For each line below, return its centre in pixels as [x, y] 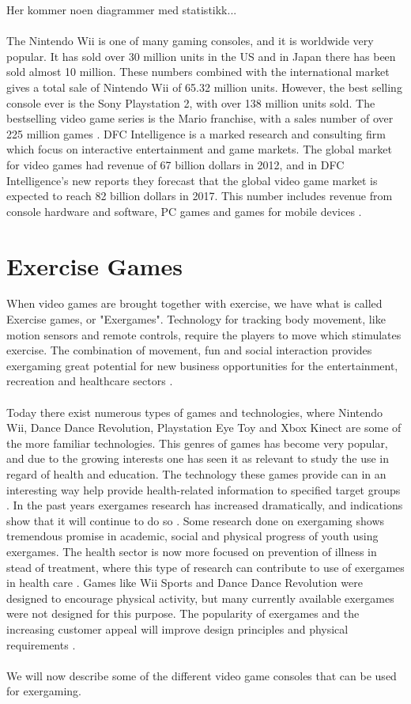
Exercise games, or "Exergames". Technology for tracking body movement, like [196, 319]
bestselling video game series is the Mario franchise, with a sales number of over [200, 118]
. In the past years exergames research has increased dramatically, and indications [205, 505]
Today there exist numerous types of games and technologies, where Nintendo [195, 412]
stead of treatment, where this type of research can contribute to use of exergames [205, 567]
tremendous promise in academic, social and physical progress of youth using [192, 536]
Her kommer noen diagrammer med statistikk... [122, 9]
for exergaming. [44, 691]
